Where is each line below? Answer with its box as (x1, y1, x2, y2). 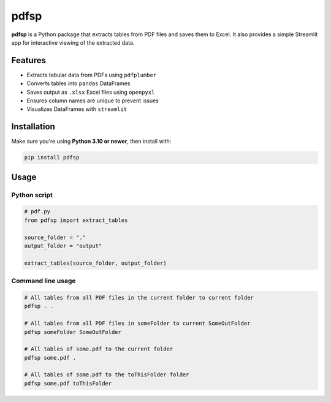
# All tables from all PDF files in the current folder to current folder (24, 294, 254, 301)
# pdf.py (24, 208, 51, 215)
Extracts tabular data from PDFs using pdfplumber (26, 71, 157, 78)
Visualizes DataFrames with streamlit (26, 105, 127, 113)
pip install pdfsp (24, 154, 80, 161)
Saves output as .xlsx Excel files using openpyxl (26, 88, 155, 96)
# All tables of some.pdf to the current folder (24, 346, 173, 352)
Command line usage (11, 276, 76, 285)
